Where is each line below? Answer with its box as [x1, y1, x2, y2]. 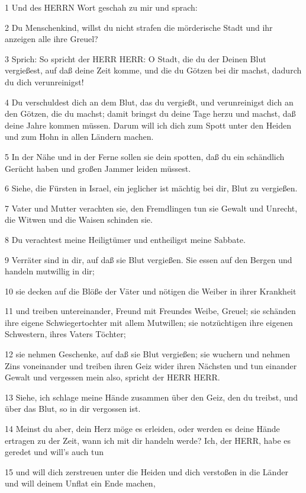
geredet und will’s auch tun [5, 446, 104, 458]
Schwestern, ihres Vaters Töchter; [5, 328, 126, 340]
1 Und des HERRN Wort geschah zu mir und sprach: [5, 1, 198, 13]
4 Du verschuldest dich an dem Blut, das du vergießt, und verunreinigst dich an [5, 95, 294, 108]
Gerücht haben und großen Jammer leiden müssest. [5, 162, 191, 174]
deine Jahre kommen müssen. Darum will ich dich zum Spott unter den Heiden [5, 119, 292, 131]
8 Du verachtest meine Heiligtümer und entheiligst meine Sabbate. [5, 233, 246, 245]
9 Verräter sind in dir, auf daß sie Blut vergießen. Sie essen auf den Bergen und [5, 253, 292, 265]
